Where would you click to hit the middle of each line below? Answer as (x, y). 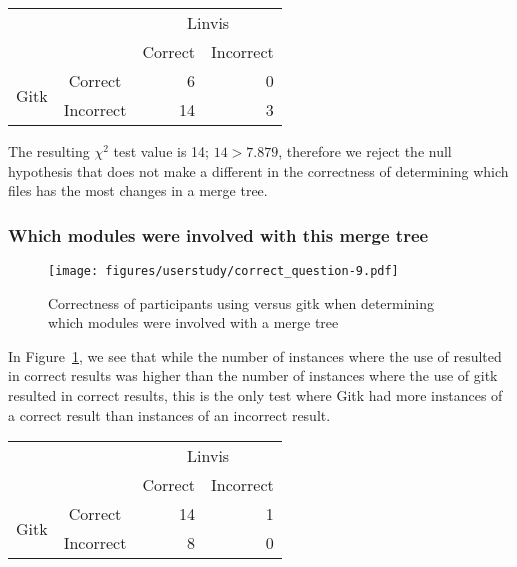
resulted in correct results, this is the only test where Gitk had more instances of (255, 395)
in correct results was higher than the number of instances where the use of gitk (253, 375)
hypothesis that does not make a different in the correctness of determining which (258, 170)
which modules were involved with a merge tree (193, 322)
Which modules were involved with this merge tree (218, 234)
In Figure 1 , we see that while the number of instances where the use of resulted (255, 355)
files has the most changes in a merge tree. (138, 190)
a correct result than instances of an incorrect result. (169, 414)
